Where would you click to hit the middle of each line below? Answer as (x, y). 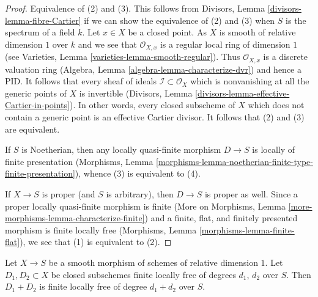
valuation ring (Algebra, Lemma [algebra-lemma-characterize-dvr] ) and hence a (153, 69)
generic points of (36, 93)
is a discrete (286, 57)
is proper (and (68, 194)
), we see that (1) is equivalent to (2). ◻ (96, 242)
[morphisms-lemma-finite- (247, 229)
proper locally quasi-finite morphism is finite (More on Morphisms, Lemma (145, 206)
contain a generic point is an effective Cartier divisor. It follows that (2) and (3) (155, 117)
